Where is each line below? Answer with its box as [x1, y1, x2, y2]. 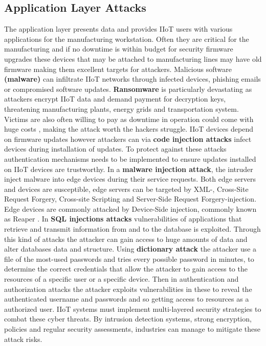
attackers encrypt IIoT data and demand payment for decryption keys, [4, 93, 226, 104]
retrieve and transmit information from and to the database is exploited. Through [4, 224, 261, 234]
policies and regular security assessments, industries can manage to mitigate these [4, 324, 260, 334]
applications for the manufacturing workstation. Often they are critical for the [4, 33, 249, 44]
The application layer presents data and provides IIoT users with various [4, 23, 233, 34]
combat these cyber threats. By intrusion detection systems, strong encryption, [4, 313, 252, 324]
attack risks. [4, 333, 42, 344]
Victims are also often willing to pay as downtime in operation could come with [4, 113, 254, 124]
